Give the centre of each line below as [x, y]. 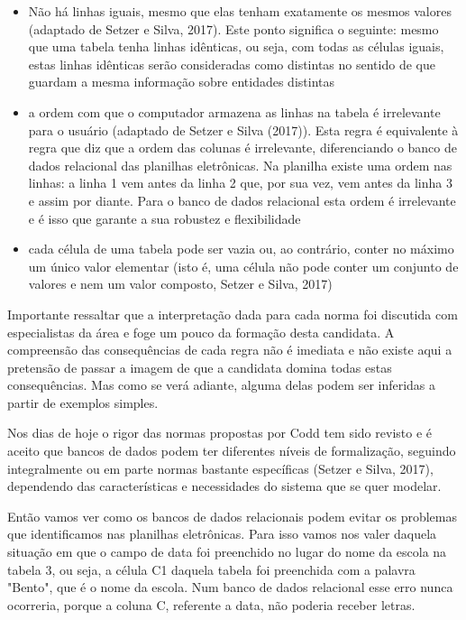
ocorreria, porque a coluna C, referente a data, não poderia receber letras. [211, 604]
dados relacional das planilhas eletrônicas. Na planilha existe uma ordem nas [240, 165]
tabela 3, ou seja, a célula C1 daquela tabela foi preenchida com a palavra [211, 569]
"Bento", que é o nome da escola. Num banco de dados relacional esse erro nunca [230, 587]
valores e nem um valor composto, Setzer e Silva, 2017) [180, 284]
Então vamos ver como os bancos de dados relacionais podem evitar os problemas [232, 516]
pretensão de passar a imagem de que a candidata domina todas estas [200, 367]
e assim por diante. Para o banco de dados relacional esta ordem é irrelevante [242, 200]
